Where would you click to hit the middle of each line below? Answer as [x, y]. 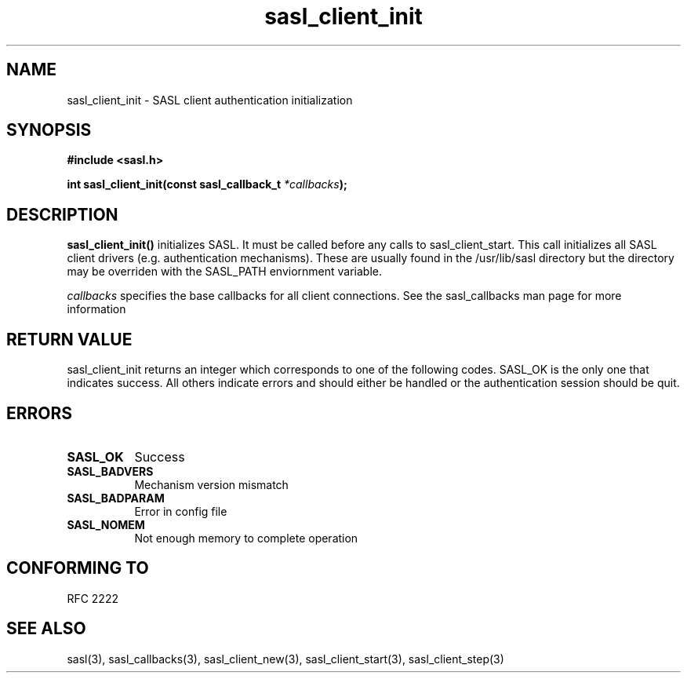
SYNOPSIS [49, 130]
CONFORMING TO [78, 568]
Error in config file [181, 511]
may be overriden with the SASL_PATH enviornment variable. [224, 272]
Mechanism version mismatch [211, 484]
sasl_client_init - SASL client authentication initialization [210, 100]
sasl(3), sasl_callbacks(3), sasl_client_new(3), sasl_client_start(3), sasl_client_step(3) [285, 659]
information [96, 309]
